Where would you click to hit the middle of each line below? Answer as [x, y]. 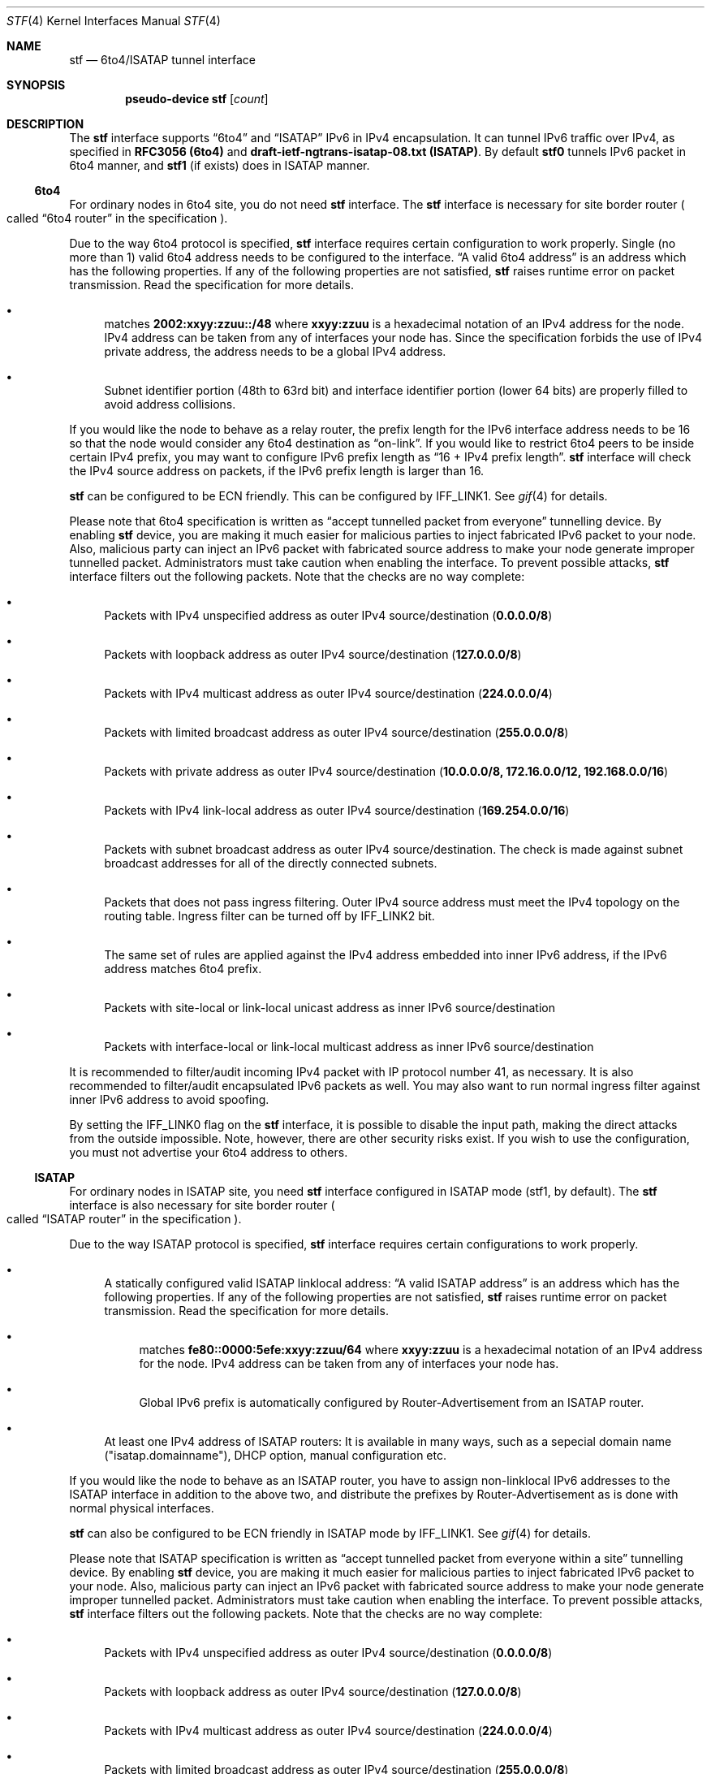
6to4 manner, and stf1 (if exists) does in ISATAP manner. [220, 165]
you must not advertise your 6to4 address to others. [209, 1152]
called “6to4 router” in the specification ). [117, 218]
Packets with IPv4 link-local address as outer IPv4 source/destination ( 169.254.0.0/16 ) [337, 810]
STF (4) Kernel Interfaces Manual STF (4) [114, 21]
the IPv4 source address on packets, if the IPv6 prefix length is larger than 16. [277, 471]
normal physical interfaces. [142, 1508]
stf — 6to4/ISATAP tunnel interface [162, 60]
